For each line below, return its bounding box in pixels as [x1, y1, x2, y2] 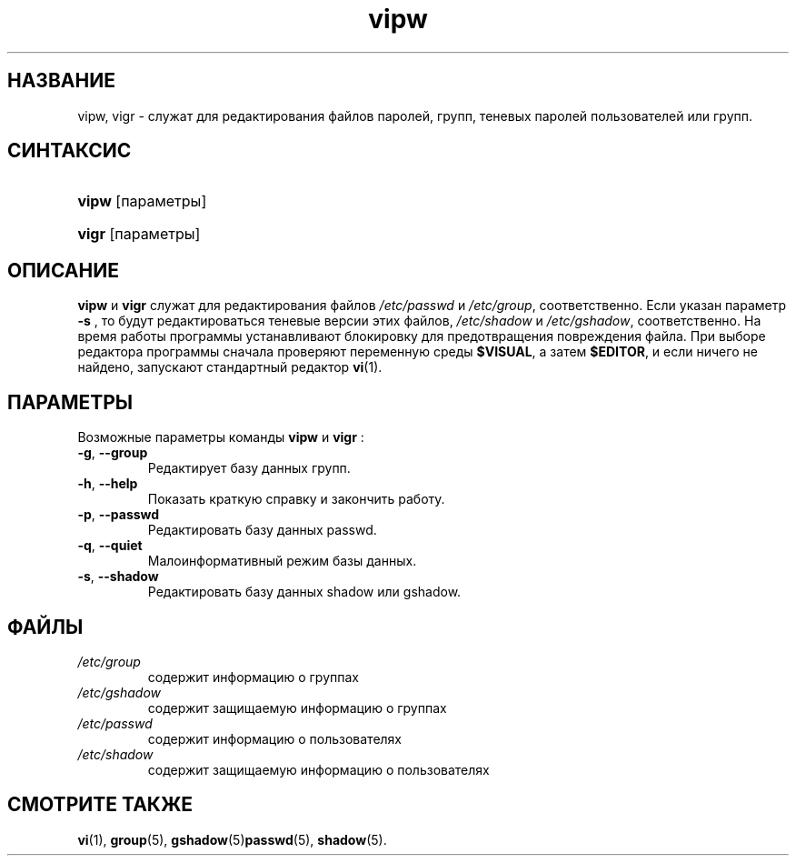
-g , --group [77, 445, 148, 461]
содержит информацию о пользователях [147, 730, 403, 747]
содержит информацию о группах [147, 668, 359, 685]
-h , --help [77, 476, 138, 492]
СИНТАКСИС [7, 139, 132, 163]
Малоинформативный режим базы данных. [147, 553, 417, 569]
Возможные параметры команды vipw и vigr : [77, 429, 364, 446]
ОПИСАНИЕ [7, 258, 119, 282]
